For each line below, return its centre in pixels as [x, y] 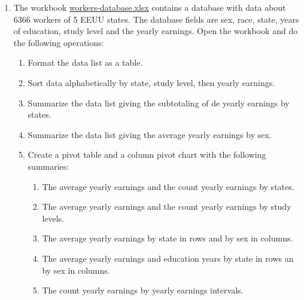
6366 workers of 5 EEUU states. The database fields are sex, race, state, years [156, 19]
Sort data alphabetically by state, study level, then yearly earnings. [151, 82]
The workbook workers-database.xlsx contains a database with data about [150, 7]
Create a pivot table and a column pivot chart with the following [147, 154]
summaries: [48, 166]
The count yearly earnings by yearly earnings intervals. [143, 290]
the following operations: [59, 42]
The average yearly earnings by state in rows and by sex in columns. [168, 238]
